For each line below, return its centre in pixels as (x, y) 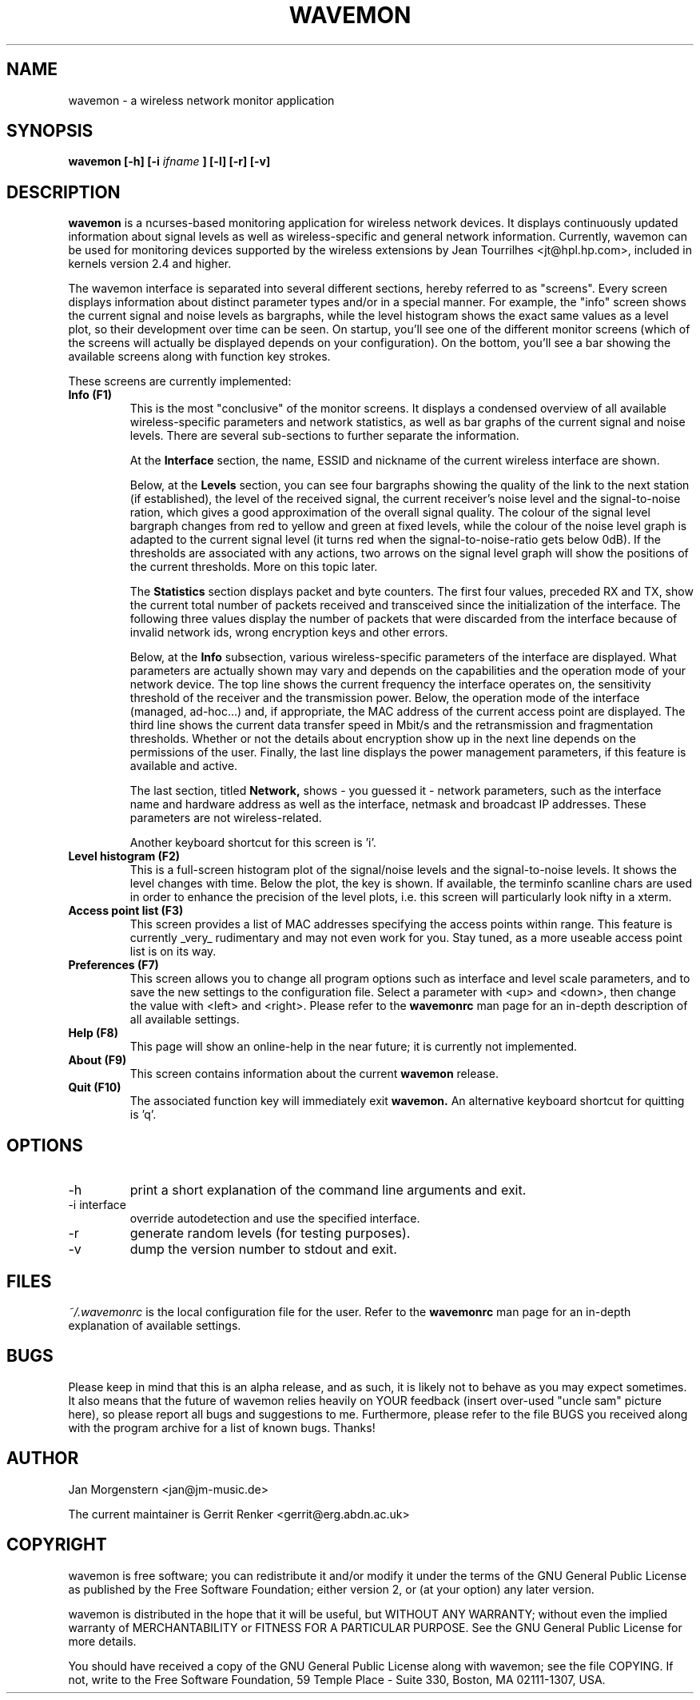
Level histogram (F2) (124, 856)
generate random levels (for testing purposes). (270, 1233)
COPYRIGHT (57, 1545)
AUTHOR (43, 1459)
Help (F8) (93, 1033)
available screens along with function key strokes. (199, 357)
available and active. (184, 766)
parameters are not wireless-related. (226, 818)
